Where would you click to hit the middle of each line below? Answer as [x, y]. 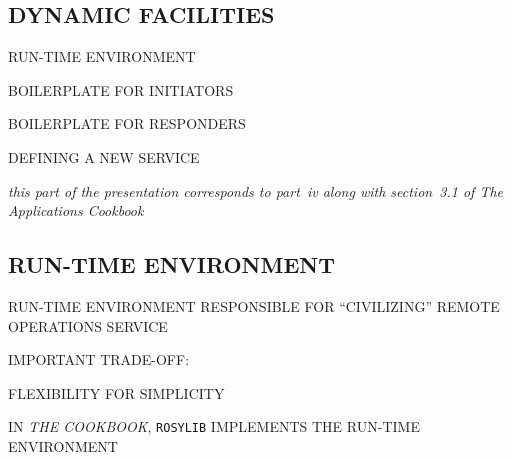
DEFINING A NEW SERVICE [104, 156]
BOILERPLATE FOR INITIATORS [121, 89]
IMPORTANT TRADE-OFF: [99, 359]
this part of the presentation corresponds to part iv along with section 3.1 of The [256, 190]
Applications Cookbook [76, 210]
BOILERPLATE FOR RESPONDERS [127, 123]
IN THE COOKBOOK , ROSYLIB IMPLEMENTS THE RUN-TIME [214, 426]
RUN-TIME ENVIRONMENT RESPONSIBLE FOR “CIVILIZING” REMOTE [254, 305]
